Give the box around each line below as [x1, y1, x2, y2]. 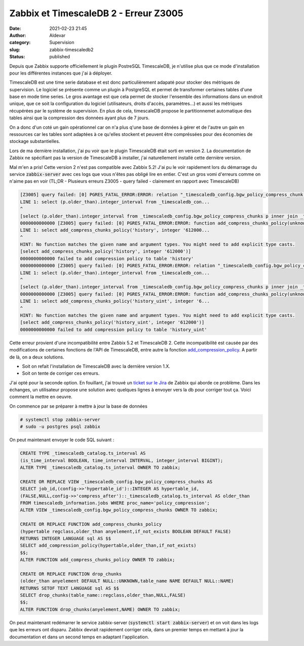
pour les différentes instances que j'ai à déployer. [9, 70, 112, 76]
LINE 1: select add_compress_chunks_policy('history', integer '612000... [20, 227, 210, 233]
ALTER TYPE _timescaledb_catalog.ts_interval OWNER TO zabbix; [20, 464, 181, 470]
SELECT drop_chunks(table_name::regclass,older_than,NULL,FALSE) [20, 592, 186, 598]
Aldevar [49, 32, 66, 38]
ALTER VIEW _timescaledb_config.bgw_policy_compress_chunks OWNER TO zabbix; [20, 507, 218, 513]
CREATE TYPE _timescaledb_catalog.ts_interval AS [20, 450, 146, 456]
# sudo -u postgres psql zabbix [20, 424, 101, 429]
